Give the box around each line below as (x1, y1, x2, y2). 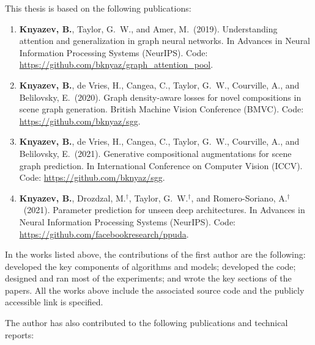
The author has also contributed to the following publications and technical (5, 316, 288, 329)
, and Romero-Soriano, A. (191, 191, 287, 204)
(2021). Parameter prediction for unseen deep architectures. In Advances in (23, 203, 305, 216)
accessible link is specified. (5, 296, 103, 308)
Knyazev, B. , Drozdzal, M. (19, 191, 126, 204)
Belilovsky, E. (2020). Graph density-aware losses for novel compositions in (19, 90, 302, 103)
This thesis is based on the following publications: (5, 2, 191, 14)
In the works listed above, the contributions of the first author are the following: (5, 248, 306, 261)
